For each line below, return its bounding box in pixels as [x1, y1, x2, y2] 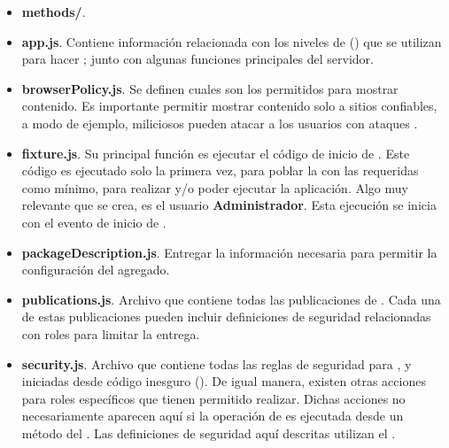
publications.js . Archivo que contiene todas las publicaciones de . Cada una [21, 290, 441, 308]
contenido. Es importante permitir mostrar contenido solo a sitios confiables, [21, 97, 437, 115]
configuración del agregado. [21, 260, 170, 279]
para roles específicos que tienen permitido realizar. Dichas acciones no [21, 389, 406, 407]
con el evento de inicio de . [21, 212, 166, 231]
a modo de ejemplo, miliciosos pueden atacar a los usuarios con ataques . [21, 113, 418, 132]
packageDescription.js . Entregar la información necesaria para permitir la [21, 243, 437, 261]
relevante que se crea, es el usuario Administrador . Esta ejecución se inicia [21, 196, 437, 214]
